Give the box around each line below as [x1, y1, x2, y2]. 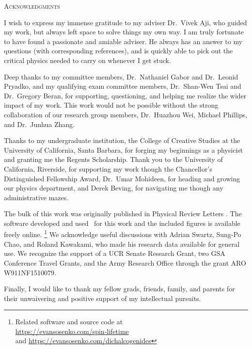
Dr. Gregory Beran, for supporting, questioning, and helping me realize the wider [4, 90, 247, 100]
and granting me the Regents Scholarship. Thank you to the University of [4, 154, 223, 164]
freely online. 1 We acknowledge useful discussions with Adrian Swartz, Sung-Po [4, 228, 241, 239]
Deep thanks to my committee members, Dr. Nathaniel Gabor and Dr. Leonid [4, 71, 238, 81]
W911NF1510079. [4, 267, 56, 277]
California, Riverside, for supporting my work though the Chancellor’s [4, 163, 212, 174]
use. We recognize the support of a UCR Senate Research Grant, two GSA [4, 248, 225, 258]
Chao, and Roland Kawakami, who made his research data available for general [4, 238, 240, 249]
